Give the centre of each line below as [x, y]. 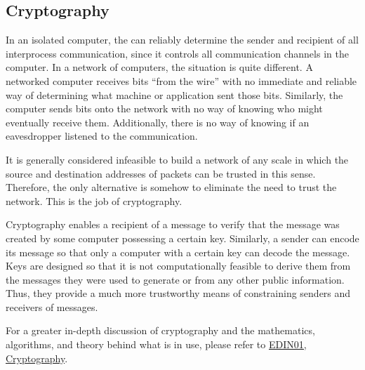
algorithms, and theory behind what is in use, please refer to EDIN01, [156, 344]
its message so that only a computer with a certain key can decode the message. [178, 252]
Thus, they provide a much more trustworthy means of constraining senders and [178, 293]
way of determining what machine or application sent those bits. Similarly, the [174, 94]
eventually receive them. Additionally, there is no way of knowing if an [158, 122]
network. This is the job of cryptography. [94, 200]
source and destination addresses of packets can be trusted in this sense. [161, 173]
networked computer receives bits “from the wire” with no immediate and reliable [181, 80]
